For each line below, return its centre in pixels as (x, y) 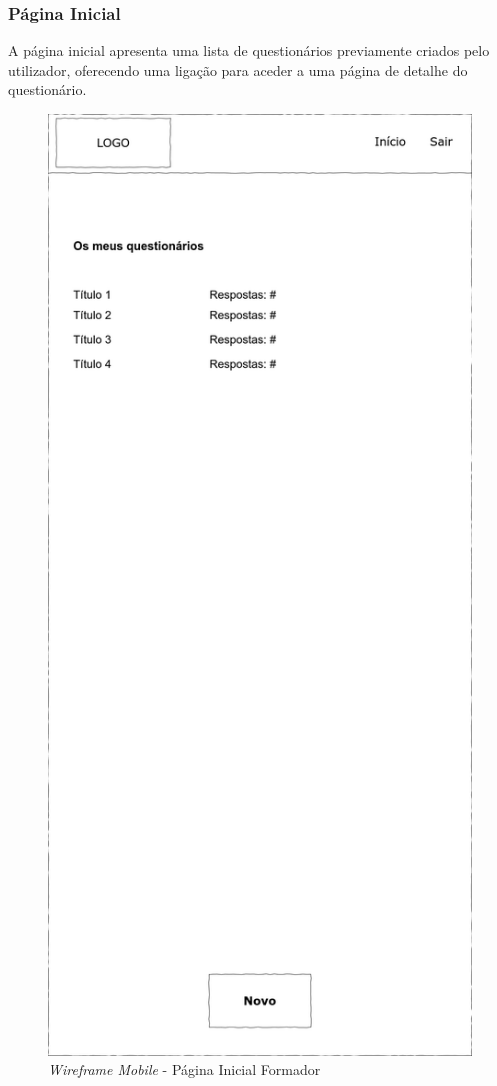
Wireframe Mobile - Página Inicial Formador (184, 1069)
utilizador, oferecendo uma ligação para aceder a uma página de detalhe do (238, 69)
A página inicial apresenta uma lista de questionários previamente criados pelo (249, 50)
